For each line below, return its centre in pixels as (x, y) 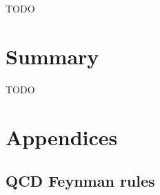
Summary (52, 56)
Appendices (62, 137)
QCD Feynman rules (80, 181)
